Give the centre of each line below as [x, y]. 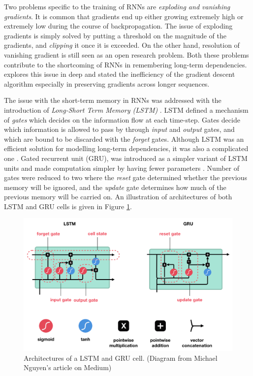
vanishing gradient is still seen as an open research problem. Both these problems [126, 54]
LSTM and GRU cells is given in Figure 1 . [68, 206]
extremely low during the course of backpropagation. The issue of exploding [118, 26]
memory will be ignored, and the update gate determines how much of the [115, 187]
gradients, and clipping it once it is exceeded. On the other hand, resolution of [122, 45]
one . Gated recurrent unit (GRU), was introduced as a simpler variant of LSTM [126, 158]
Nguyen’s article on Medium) [68, 367]
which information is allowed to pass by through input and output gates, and [119, 129]
